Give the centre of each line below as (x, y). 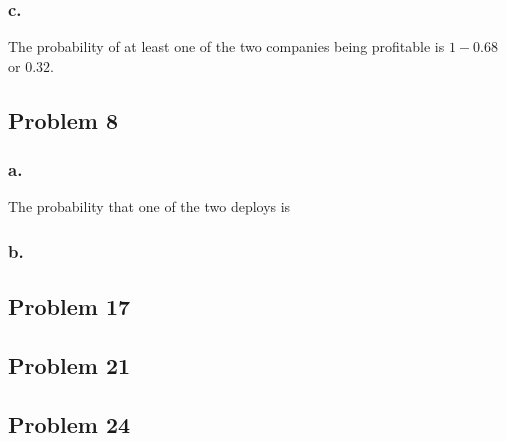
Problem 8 (63, 119)
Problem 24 (69, 423)
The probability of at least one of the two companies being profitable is (226, 46)
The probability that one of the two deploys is (149, 206)
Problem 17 (69, 306)
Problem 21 (69, 365)
